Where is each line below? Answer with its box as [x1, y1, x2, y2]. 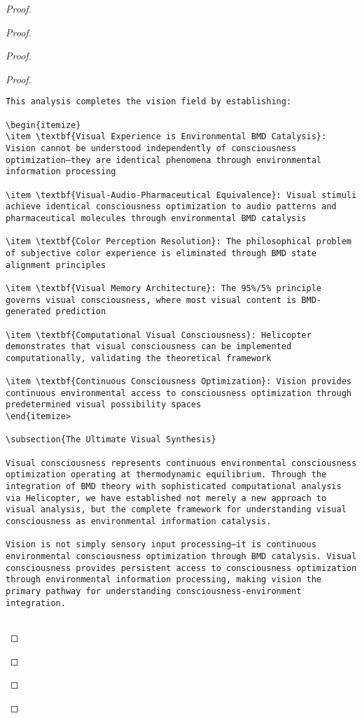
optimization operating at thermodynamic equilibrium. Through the [6, 470, 327, 480]
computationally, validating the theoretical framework [6, 353, 272, 363]
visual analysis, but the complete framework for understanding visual [6, 505, 347, 515]
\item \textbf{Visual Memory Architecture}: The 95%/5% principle [6, 283, 322, 293]
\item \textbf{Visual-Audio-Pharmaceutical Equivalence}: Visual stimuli [6, 190, 357, 200]
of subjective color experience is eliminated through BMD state [6, 248, 316, 258]
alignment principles [6, 260, 106, 270]
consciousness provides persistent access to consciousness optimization [6, 563, 357, 573]
